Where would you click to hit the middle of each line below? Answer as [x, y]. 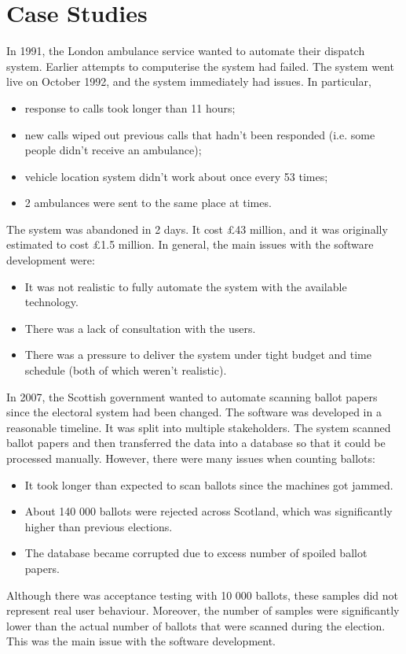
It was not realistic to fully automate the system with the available [186, 286]
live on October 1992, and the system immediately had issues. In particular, [189, 81]
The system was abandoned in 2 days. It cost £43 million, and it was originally [197, 229]
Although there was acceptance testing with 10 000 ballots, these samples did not [203, 595]
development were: [51, 260]
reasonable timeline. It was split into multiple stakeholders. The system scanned [199, 427]
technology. [51, 302]
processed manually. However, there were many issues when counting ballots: [191, 458]
